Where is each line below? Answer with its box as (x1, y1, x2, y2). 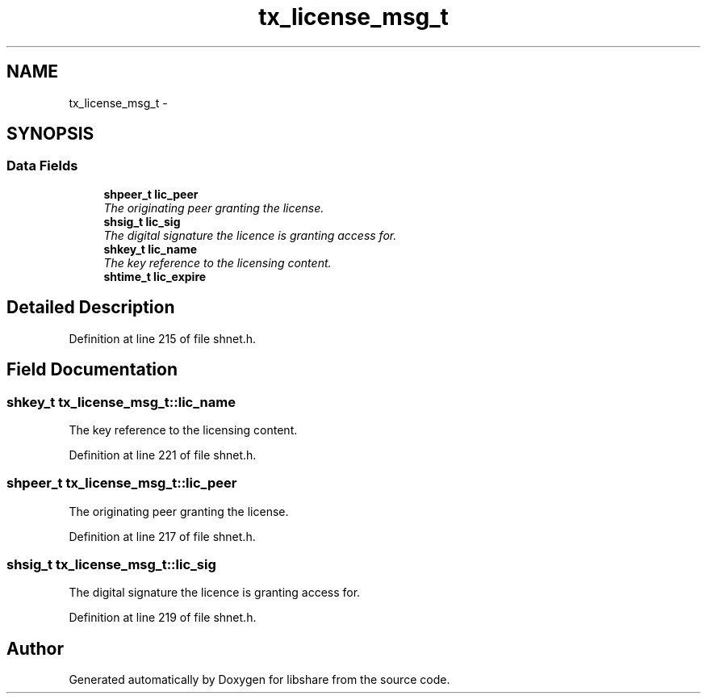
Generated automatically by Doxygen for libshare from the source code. (69, 673, 450, 687)
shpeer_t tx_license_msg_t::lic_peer (6, 475, 237, 492)
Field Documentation (6, 359, 178, 380)
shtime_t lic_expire (103, 269, 207, 283)
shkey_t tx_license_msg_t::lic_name (6, 393, 236, 410)
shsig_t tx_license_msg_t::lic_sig (6, 556, 216, 572)
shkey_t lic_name (103, 241, 198, 256)
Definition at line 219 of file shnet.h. (69, 610, 257, 625)
